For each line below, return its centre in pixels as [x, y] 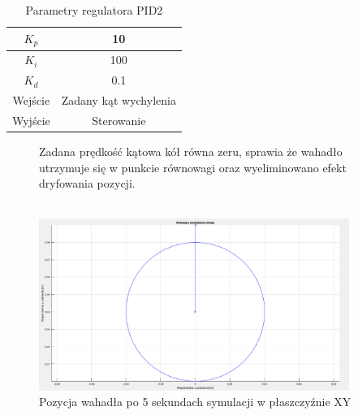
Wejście [31, 99]
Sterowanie [119, 120]
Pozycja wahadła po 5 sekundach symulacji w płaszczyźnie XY [195, 402]
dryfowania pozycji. [87, 183]
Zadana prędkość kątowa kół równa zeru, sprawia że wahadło [191, 151]
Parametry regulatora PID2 [94, 10]
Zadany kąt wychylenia [119, 99]
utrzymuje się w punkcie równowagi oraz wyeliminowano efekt [193, 167]
